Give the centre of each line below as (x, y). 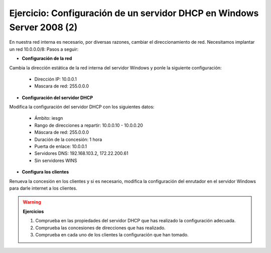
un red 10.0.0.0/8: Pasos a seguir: (44, 49)
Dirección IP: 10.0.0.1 (56, 79)
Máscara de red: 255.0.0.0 (61, 132)
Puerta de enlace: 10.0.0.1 (61, 146)
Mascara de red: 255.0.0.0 (61, 86)
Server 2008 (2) (43, 27)
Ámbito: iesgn (49, 118)
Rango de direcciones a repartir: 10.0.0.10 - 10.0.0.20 (89, 125)
